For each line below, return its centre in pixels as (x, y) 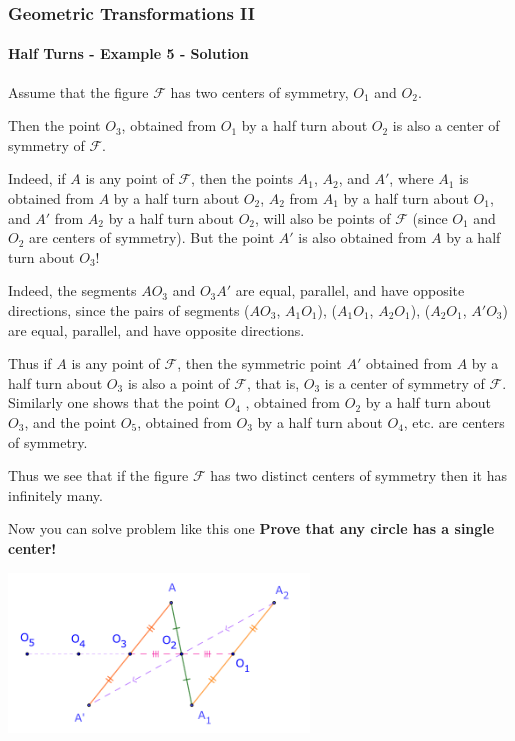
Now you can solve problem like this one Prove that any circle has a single (251, 528)
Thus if (30, 363)
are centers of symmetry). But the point (152, 237)
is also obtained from (362, 237)
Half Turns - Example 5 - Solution (128, 53)
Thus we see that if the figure (98, 475)
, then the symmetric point (259, 363)
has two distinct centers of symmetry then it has (358, 475)
